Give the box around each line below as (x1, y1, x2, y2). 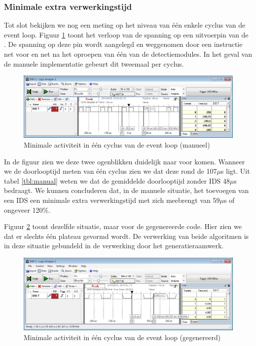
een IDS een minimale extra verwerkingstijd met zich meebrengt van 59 (4, 195, 220, 205)
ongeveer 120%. (4, 204, 51, 215)
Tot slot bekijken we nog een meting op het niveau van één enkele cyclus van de (4, 20, 246, 30)
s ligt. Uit (220, 166, 250, 176)
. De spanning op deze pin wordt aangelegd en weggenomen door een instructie (4, 39, 243, 49)
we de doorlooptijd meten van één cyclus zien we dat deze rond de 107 (4, 166, 217, 176)
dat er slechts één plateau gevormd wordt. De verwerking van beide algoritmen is (4, 231, 249, 241)
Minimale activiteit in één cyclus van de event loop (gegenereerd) (24, 332, 221, 342)
